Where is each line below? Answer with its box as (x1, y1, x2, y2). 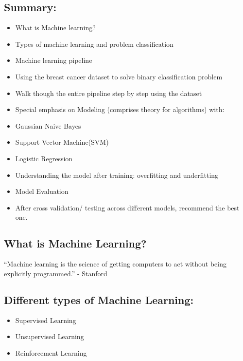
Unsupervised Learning (15, 331, 84, 342)
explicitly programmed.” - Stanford (4, 268, 107, 278)
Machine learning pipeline (15, 55, 92, 65)
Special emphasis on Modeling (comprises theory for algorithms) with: (15, 104, 225, 114)
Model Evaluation (15, 186, 69, 196)
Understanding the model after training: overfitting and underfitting (15, 170, 219, 180)
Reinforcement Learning (15, 347, 87, 358)
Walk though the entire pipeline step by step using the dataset (15, 88, 202, 98)
